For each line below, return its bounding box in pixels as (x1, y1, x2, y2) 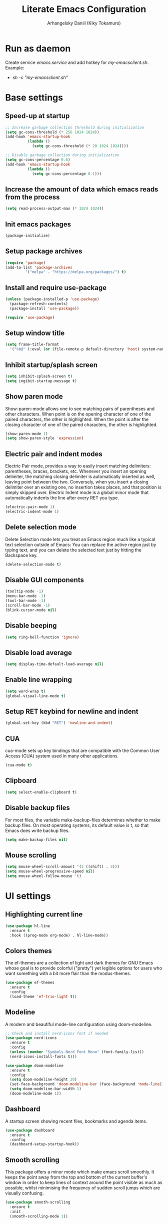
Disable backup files (5, 803, 70, 812)
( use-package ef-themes (5, 980, 55, 985)
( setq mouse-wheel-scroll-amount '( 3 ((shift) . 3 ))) (5, 864, 120, 869)
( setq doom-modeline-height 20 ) (9, 1077, 77, 1082)
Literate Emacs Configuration (21, 3, 146, 15)
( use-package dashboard (5, 1127, 55, 1133)
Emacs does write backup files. (5, 827, 70, 833)
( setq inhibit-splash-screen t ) (5, 373, 72, 378)
